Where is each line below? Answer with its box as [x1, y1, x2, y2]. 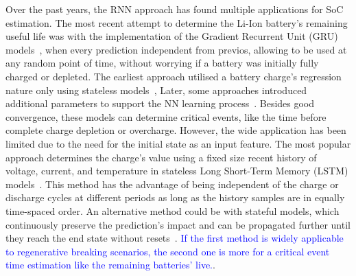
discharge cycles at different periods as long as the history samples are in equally [5, 190, 345, 205]
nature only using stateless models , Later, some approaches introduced [5, 82, 307, 97]
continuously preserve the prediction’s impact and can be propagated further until [5, 217, 351, 231]
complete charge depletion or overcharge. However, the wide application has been [5, 123, 346, 137]
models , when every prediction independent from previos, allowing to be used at [5, 42, 347, 56]
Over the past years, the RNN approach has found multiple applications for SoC [5, 2, 344, 16]
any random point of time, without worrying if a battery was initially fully [5, 56, 319, 70]
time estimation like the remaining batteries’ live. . [5, 257, 215, 272]
